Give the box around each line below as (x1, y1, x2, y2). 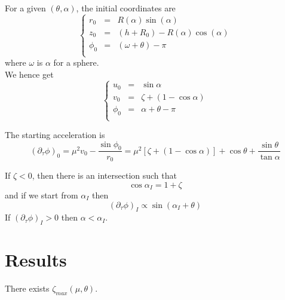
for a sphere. (53, 56, 99, 69)
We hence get (5, 68, 54, 80)
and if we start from (5, 189, 78, 201)
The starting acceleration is (5, 128, 105, 141)
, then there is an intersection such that (32, 169, 177, 181)
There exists (5, 282, 50, 295)
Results (5, 247, 67, 272)
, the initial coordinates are (76, 2, 176, 14)
